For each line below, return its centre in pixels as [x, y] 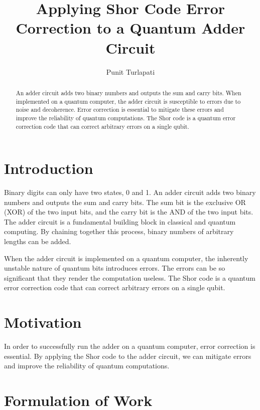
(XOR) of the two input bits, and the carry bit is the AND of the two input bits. [129, 212]
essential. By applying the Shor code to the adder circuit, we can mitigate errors [128, 356]
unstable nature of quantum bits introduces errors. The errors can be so [115, 268]
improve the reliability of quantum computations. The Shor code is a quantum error [126, 118]
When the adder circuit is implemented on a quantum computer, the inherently [126, 258]
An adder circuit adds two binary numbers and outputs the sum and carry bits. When [128, 92]
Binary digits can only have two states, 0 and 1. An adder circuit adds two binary [130, 192]
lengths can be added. [38, 241]
